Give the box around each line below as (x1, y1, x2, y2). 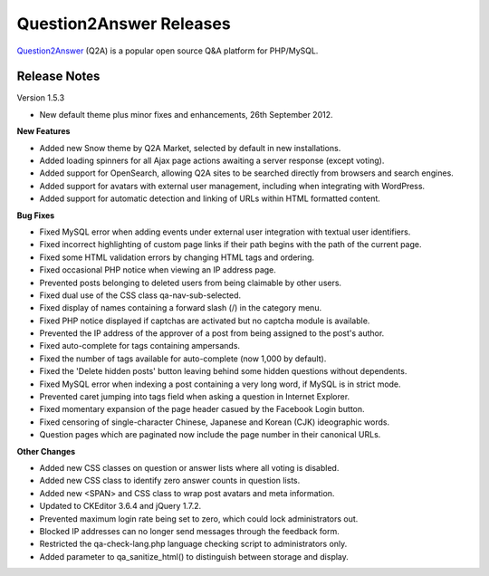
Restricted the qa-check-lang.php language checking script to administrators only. (39, 539, 348, 550)
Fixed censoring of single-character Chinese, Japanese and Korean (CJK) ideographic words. (39, 417, 390, 427)
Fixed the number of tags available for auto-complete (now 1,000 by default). (39, 353, 327, 364)
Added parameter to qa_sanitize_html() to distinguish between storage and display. (39, 551, 349, 562)
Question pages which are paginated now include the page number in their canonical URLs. (39, 429, 381, 440)
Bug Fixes (16, 209, 55, 221)
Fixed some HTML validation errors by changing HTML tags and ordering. (39, 252, 315, 263)
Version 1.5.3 (16, 92, 65, 103)
